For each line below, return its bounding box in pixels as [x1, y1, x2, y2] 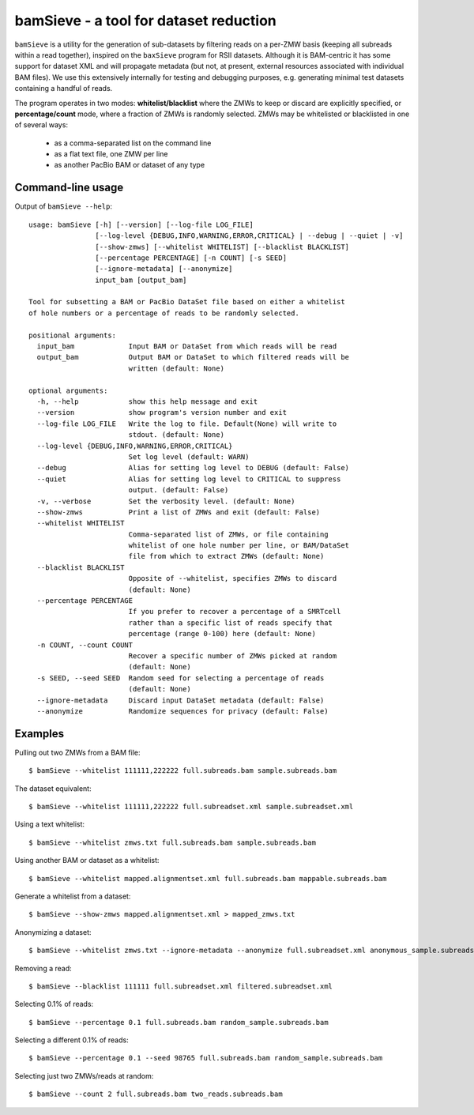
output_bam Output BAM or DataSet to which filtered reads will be [36, 352, 350, 362]
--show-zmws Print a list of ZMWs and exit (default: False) [36, 507, 321, 517]
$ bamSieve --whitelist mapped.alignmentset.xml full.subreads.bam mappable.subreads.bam [28, 874, 387, 883]
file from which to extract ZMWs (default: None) [128, 552, 325, 561]
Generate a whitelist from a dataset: [14, 891, 131, 901]
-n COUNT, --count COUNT [36, 640, 134, 650]
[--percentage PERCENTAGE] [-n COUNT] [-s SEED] [95, 253, 288, 262]
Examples [14, 727, 65, 740]
